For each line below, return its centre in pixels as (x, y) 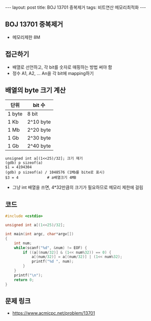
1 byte (15, 114)
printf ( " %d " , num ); (53, 262)
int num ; (23, 243)
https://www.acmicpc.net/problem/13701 (54, 313)
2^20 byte (39, 130)
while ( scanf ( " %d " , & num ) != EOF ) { (51, 248)
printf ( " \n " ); (28, 275)
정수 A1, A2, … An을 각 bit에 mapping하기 (53, 73)
